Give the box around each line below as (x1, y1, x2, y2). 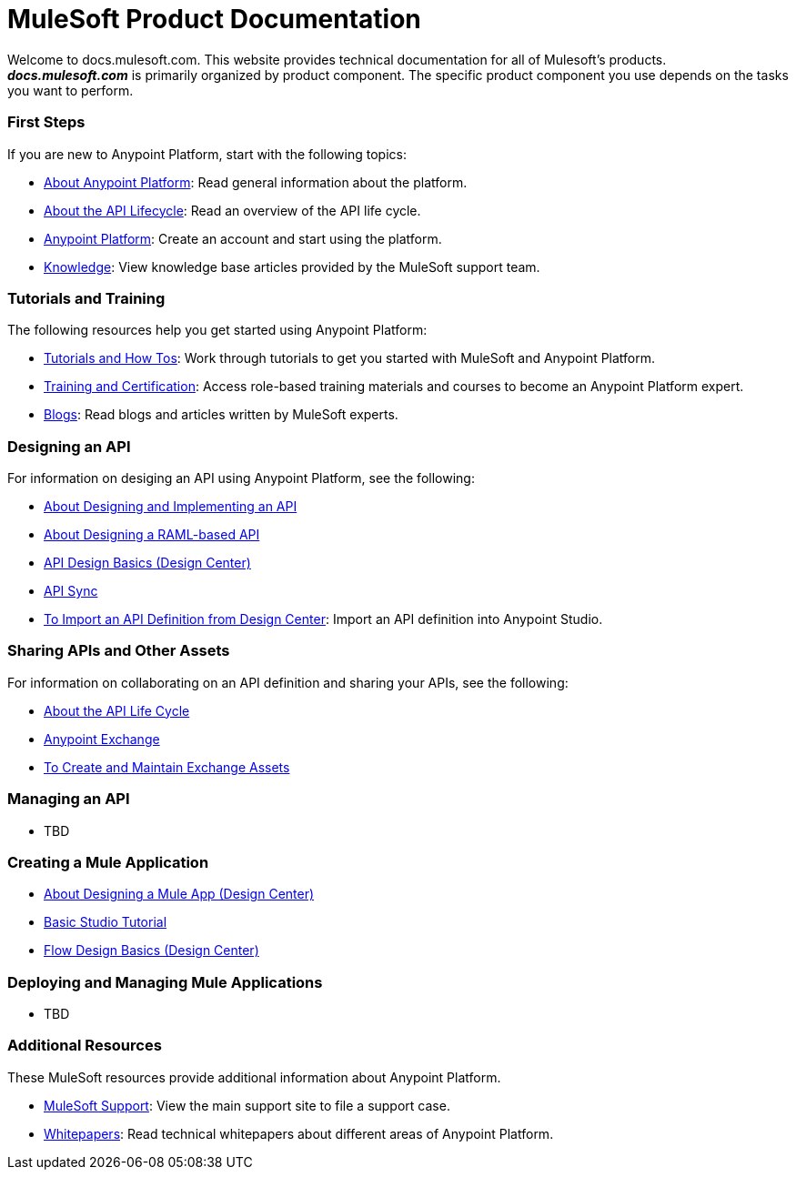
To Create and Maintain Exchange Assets (44, 759, 290, 775)
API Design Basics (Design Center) (44, 555, 251, 570)
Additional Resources (7, 1036, 162, 1055)
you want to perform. (7, 82, 134, 98)
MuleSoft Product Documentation (7, 4, 421, 35)
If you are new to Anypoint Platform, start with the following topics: (7, 146, 407, 162)
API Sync (44, 583, 98, 599)
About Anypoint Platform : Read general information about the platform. (44, 174, 468, 190)
